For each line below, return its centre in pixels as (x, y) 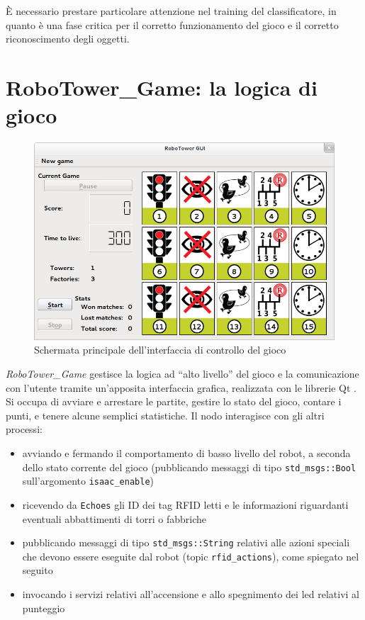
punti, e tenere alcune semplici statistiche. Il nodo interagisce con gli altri (165, 415)
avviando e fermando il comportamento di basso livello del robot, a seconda (186, 452)
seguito (38, 570)
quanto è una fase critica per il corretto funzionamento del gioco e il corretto (172, 24)
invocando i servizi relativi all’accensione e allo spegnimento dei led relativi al (191, 594)
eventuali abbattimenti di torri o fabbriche (114, 518)
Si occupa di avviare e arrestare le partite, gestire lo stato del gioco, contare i (174, 401)
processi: (24, 429)
